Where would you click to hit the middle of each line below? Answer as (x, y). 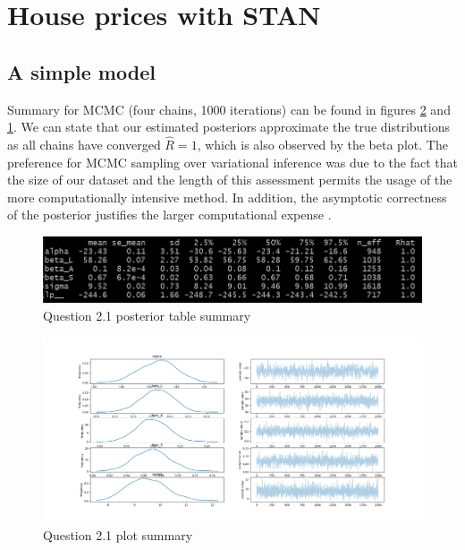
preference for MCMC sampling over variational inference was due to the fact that (232, 162)
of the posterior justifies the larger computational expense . (169, 215)
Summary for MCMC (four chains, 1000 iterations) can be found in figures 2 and (229, 109)
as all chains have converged (84, 144)
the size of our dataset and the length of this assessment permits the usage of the (230, 180)
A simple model (81, 71)
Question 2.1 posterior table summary (147, 315)
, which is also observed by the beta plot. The (322, 144)
